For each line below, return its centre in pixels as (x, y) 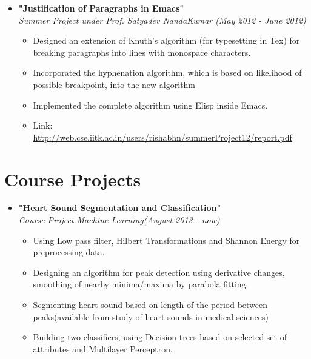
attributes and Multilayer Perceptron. (103, 348)
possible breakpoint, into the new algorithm (114, 84)
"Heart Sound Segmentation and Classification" (120, 208)
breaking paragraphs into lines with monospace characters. (142, 52)
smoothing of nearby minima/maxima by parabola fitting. (141, 284)
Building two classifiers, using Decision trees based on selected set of (160, 337)
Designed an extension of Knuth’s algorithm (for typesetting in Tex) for (166, 40)
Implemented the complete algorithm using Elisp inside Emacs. (150, 105)
